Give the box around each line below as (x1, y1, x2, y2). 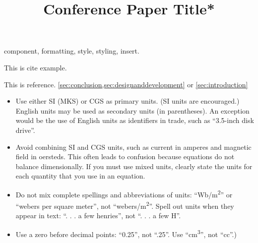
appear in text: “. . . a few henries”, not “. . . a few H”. (15, 210, 181, 221)
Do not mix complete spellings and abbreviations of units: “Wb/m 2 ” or (15, 187, 233, 199)
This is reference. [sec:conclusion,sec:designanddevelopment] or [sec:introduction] (4, 79, 248, 89)
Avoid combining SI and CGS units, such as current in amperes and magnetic (15, 141, 252, 152)
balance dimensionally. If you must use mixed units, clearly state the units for (15, 161, 253, 171)
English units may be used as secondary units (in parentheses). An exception (15, 105, 250, 116)
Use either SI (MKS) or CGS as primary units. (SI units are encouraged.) (15, 96, 240, 106)
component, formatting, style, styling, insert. (4, 46, 139, 56)
